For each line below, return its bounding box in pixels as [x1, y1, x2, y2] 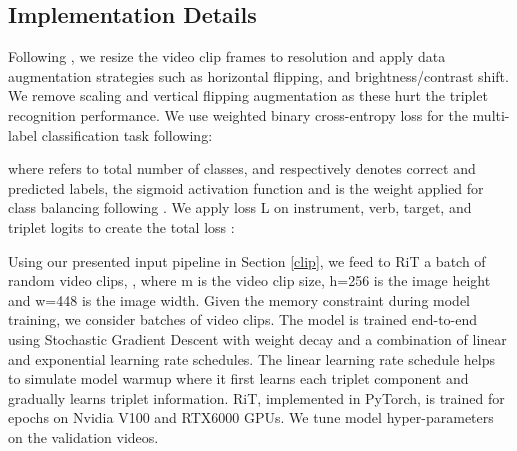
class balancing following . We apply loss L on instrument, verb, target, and [8, 197, 472, 218]
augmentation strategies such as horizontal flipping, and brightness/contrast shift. [8, 65, 509, 86]
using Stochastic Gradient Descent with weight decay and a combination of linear [8, 328, 507, 349]
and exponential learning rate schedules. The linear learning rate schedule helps [8, 348, 496, 369]
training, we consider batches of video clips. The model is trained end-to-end [8, 309, 478, 330]
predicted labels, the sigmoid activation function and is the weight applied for [8, 177, 484, 198]
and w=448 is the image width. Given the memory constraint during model [8, 289, 470, 310]
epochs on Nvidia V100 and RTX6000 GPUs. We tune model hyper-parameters [8, 407, 494, 428]
